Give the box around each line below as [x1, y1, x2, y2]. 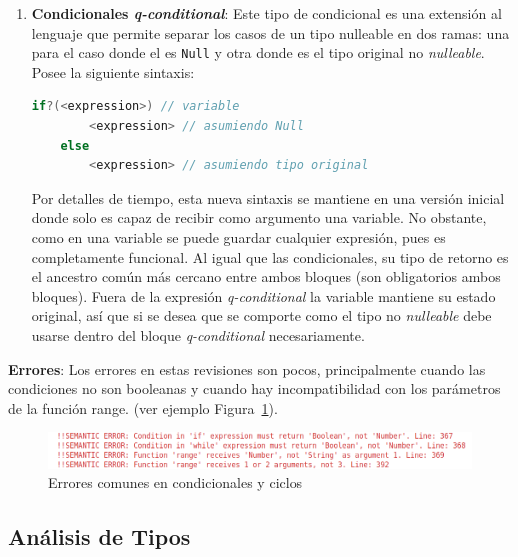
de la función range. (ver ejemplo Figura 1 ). [8, 397, 278, 418]
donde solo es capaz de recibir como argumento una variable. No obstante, [31, 207, 487, 228]
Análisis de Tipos [8, 521, 191, 552]
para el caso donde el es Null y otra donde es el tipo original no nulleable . [31, 42, 485, 63]
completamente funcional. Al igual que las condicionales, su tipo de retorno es [31, 246, 509, 267]
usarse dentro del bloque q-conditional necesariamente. [31, 324, 365, 345]
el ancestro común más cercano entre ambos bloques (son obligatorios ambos [31, 266, 501, 287]
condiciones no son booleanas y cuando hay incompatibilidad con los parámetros [8, 378, 501, 399]
